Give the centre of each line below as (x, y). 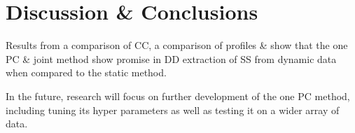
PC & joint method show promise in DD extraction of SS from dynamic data (171, 58)
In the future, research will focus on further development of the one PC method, (178, 96)
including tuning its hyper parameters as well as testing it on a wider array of (173, 110)
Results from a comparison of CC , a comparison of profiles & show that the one (177, 45)
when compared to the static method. (86, 72)
